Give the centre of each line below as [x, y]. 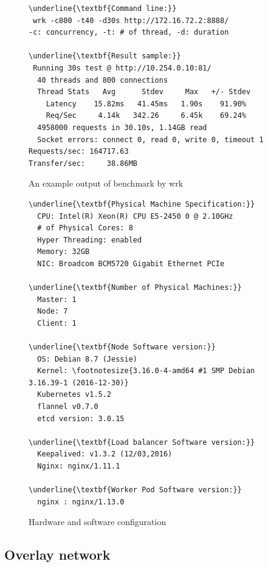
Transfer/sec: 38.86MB [83, 163]
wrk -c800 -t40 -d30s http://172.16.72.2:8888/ [131, 20]
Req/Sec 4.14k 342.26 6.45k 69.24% [146, 116]
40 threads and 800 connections [103, 80]
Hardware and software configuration [98, 522]
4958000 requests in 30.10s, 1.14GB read [122, 127]
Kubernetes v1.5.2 [74, 395]
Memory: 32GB [64, 252]
